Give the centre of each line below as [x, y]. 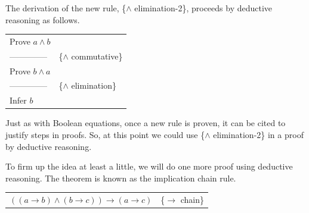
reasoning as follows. [43, 19]
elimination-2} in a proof [258, 134]
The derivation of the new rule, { [66, 8]
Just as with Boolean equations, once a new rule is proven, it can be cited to [146, 123]
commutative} [97, 56]
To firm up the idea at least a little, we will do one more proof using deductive [149, 166]
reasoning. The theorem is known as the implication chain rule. [121, 178]
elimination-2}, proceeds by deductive [203, 8]
